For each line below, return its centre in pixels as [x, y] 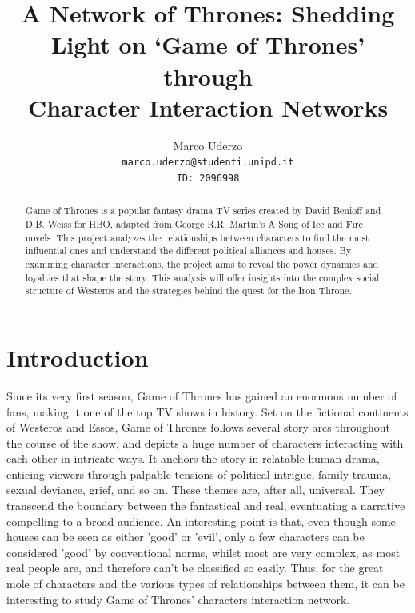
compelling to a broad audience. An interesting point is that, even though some [201, 521]
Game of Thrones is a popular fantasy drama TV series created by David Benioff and [203, 211]
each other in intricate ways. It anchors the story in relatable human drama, [193, 458]
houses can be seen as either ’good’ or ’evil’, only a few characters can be [186, 537]
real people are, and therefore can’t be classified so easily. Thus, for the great [195, 568]
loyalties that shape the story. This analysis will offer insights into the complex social [202, 277]
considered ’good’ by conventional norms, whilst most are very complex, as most [204, 552]
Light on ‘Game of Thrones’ [208, 44]
